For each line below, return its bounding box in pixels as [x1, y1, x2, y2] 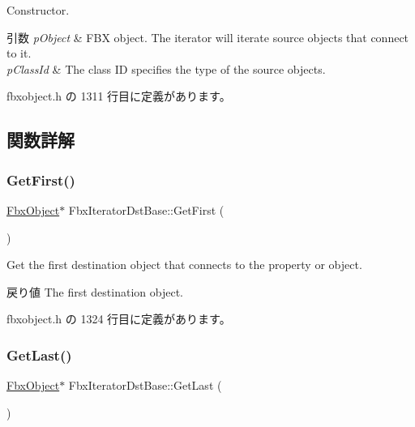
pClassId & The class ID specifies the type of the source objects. [6, 60, 326, 77]
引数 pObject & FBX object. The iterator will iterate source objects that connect [6, 28, 409, 45]
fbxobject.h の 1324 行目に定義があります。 [6, 310, 231, 327]
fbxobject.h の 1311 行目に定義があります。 [6, 88, 231, 105]
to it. [6, 45, 32, 62]
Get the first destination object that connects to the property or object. [6, 256, 362, 273]
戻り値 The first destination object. [6, 283, 183, 300]
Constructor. [6, 2, 70, 18]
